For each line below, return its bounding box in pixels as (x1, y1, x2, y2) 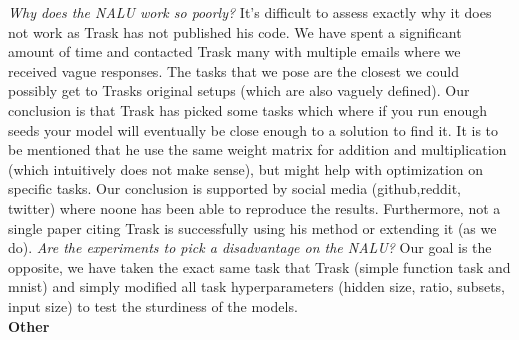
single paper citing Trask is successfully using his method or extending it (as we (8, 217, 497, 238)
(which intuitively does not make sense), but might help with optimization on (8, 158, 484, 179)
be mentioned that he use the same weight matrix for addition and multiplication (8, 139, 507, 160)
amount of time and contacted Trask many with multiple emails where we (8, 41, 461, 62)
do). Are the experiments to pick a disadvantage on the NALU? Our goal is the (8, 237, 492, 258)
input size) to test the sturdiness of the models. (8, 295, 298, 316)
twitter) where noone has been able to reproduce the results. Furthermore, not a (8, 197, 501, 218)
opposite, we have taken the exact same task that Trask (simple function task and (8, 256, 511, 277)
